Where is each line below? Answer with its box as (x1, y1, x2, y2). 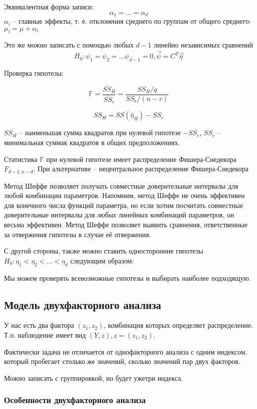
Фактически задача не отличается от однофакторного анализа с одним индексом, (4, 346, 247, 357)
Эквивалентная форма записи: (4, 1, 94, 11)
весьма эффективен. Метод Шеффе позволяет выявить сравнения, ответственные (4, 219, 248, 230)
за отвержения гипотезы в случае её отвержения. (4, 229, 151, 239)
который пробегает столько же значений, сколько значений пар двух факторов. (4, 356, 241, 366)
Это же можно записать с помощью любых (4, 40, 134, 50)
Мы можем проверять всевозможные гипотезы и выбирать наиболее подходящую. (4, 272, 251, 283)
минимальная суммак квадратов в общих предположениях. (4, 137, 180, 148)
